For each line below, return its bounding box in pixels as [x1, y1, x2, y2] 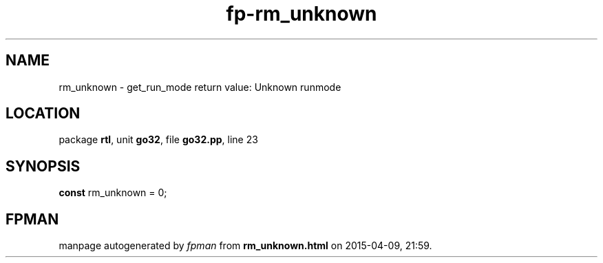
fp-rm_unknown [226, 2, 377, 25]
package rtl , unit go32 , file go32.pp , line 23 [59, 134, 258, 146]
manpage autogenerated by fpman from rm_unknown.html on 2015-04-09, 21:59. [59, 240, 432, 252]
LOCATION [6, 105, 81, 123]
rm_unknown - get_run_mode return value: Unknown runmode [59, 81, 341, 93]
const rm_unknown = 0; [59, 187, 167, 199]
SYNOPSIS [6, 157, 81, 175]
